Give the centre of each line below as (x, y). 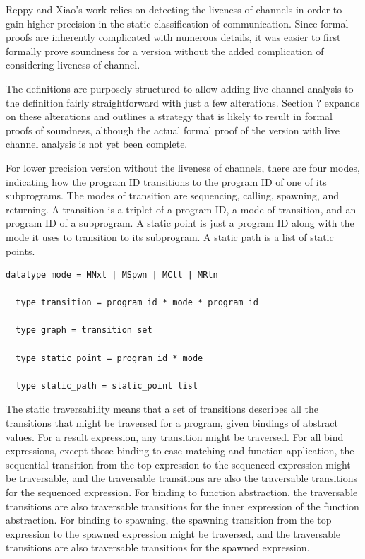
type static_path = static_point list (107, 386)
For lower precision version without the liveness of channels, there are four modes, (183, 167)
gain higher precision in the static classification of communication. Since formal (177, 23)
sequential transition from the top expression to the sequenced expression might (178, 464)
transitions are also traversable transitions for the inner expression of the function (182, 506)
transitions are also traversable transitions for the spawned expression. (158, 547)
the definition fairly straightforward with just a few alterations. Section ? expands (183, 102)
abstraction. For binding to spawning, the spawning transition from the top (169, 520)
